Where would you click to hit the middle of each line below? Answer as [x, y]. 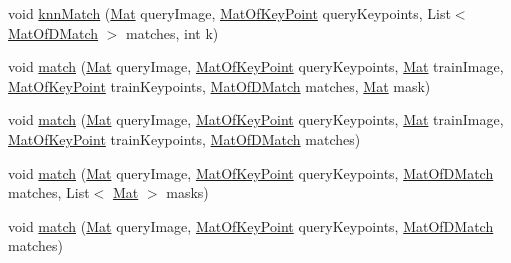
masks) [187, 192]
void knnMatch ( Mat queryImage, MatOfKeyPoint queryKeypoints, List [229, 13]
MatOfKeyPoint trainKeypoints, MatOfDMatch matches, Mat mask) [219, 85]
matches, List [49, 192]
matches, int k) [172, 32]
